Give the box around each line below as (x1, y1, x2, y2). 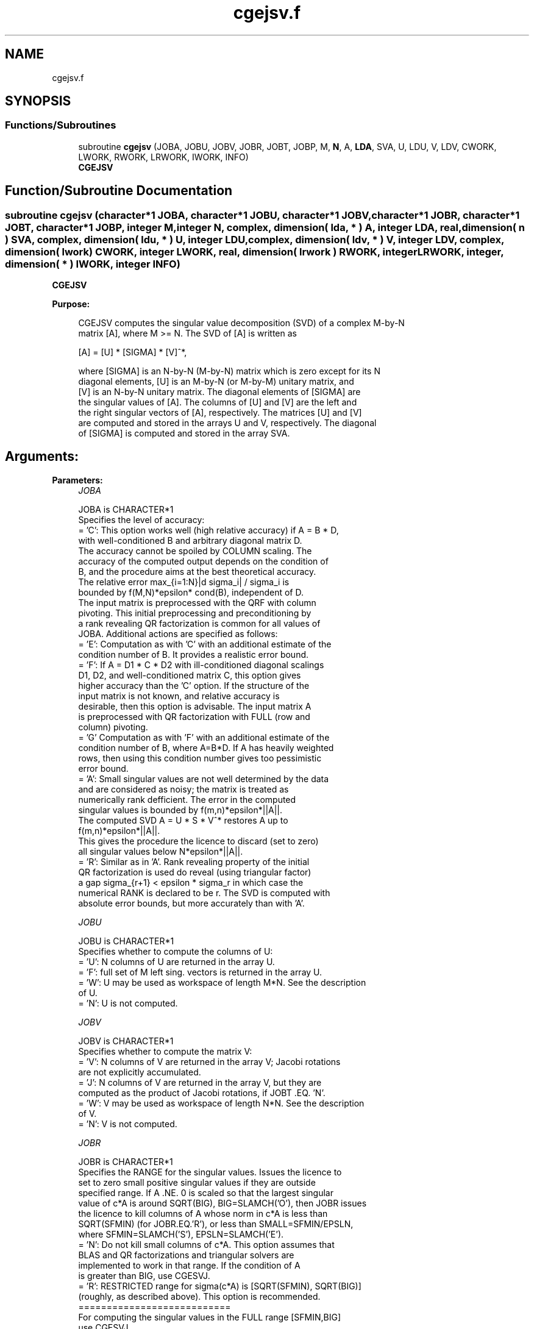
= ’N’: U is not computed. (78, 997, 178, 1008)
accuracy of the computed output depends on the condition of (78, 555, 329, 566)
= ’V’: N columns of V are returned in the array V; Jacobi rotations (78, 1056, 341, 1067)
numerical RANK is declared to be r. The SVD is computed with (78, 887, 330, 898)
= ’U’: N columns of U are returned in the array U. (78, 956, 275, 967)
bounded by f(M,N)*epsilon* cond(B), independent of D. (78, 586, 304, 597)
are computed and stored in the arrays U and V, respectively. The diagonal (78, 418, 377, 429)
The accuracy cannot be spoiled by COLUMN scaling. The (78, 545, 312, 556)
